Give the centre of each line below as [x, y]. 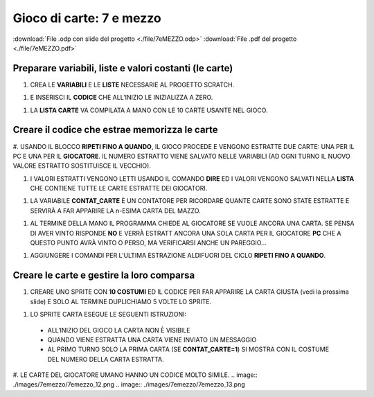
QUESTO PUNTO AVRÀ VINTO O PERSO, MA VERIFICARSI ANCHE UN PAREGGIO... [148, 243]
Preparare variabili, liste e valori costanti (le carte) [123, 68]
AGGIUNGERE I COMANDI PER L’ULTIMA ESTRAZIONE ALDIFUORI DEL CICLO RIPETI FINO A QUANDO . [178, 256]
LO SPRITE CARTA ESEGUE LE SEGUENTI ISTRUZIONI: [108, 315]
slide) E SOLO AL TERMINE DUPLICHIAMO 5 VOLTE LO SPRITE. [121, 301]
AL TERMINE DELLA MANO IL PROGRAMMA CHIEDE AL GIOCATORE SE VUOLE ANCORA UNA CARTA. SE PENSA [192, 223]
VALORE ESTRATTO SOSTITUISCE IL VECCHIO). [82, 166]
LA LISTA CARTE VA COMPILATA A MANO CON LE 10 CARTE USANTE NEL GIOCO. [149, 110]
